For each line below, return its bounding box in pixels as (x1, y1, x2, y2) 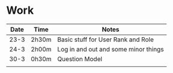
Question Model (57, 54, 103, 63)
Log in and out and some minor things (57, 45, 164, 53)
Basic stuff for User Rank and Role (57, 35, 154, 44)
